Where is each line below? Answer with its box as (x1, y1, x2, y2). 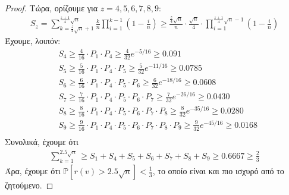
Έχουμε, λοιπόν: (5, 34, 61, 47)
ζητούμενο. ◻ (5, 178, 54, 191)
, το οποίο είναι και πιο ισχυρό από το (152, 164, 284, 177)
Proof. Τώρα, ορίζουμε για (5, 2, 98, 14)
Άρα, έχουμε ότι (5, 164, 61, 177)
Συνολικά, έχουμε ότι (5, 135, 78, 147)
